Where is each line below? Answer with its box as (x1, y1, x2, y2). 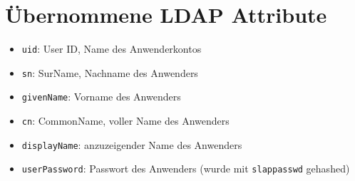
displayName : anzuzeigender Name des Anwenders (21, 137, 242, 152)
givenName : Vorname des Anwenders (21, 89, 181, 104)
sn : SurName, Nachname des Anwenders (21, 65, 198, 80)
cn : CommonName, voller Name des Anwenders (21, 113, 230, 128)
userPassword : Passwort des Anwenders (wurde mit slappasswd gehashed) (21, 161, 350, 176)
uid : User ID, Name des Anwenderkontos (21, 41, 202, 56)
